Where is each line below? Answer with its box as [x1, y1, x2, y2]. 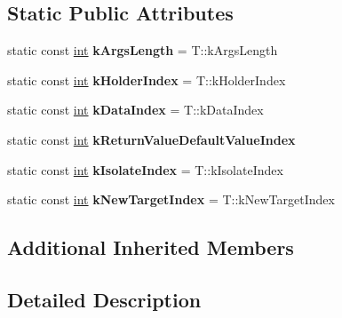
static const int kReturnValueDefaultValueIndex [7, 130, 296, 148]
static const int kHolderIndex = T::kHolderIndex [7, 70, 286, 89]
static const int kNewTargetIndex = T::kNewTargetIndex [7, 190, 335, 209]
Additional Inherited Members [7, 234, 294, 261]
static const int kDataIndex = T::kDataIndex [7, 100, 264, 119]
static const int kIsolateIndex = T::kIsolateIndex [7, 160, 283, 179]
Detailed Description [7, 285, 202, 313]
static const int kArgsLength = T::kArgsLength [7, 41, 278, 60]
